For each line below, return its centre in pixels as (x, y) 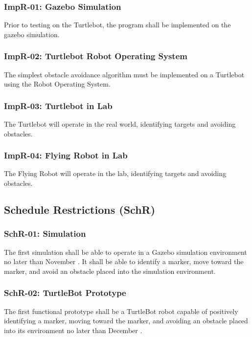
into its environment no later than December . (73, 330)
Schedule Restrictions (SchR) (80, 210)
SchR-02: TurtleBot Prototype (65, 293)
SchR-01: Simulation (45, 234)
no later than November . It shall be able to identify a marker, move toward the (124, 261)
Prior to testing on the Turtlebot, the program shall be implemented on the (117, 25)
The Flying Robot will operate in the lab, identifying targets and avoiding (115, 173)
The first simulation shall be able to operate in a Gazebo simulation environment (126, 252)
